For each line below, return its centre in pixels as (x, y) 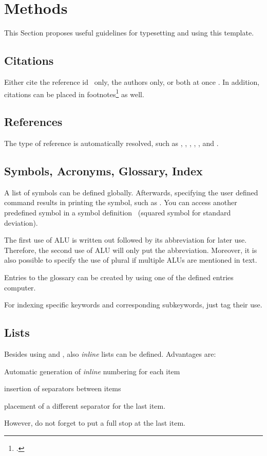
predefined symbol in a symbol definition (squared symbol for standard (118, 212)
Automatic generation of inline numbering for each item (92, 371)
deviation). (21, 222)
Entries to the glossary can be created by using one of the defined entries (119, 277)
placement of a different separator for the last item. (85, 405)
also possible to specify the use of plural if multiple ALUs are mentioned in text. (131, 260)
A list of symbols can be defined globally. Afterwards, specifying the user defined (131, 192)
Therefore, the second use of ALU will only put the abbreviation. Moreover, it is (131, 250)
